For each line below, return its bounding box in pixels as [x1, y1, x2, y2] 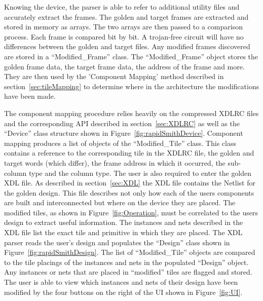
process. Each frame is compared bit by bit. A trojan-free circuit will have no [4, 31, 244, 42]
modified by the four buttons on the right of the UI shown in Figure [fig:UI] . [4, 286, 243, 297]
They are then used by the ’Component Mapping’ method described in [4, 71, 224, 82]
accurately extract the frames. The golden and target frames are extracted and [4, 11, 249, 22]
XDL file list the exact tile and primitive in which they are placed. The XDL [4, 227, 243, 238]
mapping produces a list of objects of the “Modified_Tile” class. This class [4, 137, 236, 148]
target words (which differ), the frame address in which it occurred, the [4, 157, 226, 168]
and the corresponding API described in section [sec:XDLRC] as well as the [4, 118, 240, 128]
